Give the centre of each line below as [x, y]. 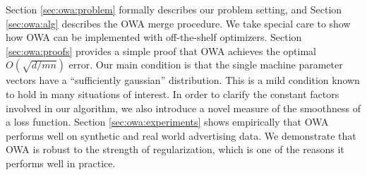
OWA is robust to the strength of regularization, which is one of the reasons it [175, 149]
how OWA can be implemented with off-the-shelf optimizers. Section [154, 37]
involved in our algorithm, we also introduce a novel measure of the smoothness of [183, 108]
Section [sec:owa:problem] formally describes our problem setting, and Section [174, 9]
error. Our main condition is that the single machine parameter [206, 65]
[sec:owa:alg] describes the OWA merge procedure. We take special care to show [178, 23]
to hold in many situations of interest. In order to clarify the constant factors [173, 93]
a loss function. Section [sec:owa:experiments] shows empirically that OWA [167, 122]
